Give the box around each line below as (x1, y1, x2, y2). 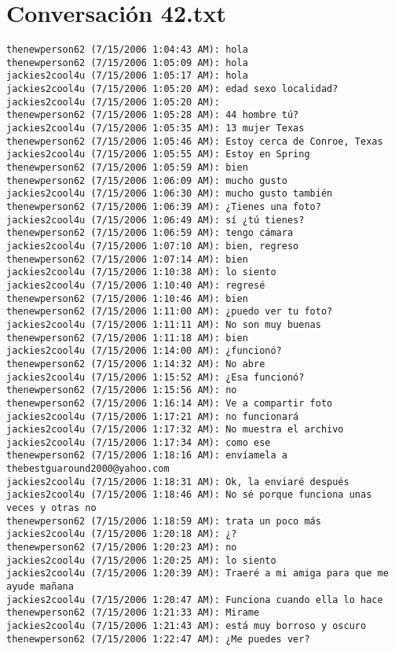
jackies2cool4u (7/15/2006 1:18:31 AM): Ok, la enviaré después (6, 476, 349, 487)
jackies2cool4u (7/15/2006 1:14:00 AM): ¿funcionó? (6, 345, 282, 357)
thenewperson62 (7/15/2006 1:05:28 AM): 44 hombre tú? (6, 109, 299, 121)
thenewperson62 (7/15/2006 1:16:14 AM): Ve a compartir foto (6, 397, 333, 409)
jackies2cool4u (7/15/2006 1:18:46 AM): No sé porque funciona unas (6, 489, 372, 501)
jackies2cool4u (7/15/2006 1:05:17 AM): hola (6, 70, 248, 82)
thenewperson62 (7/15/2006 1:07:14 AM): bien (6, 253, 248, 265)
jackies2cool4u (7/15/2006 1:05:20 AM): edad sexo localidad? (6, 83, 338, 95)
